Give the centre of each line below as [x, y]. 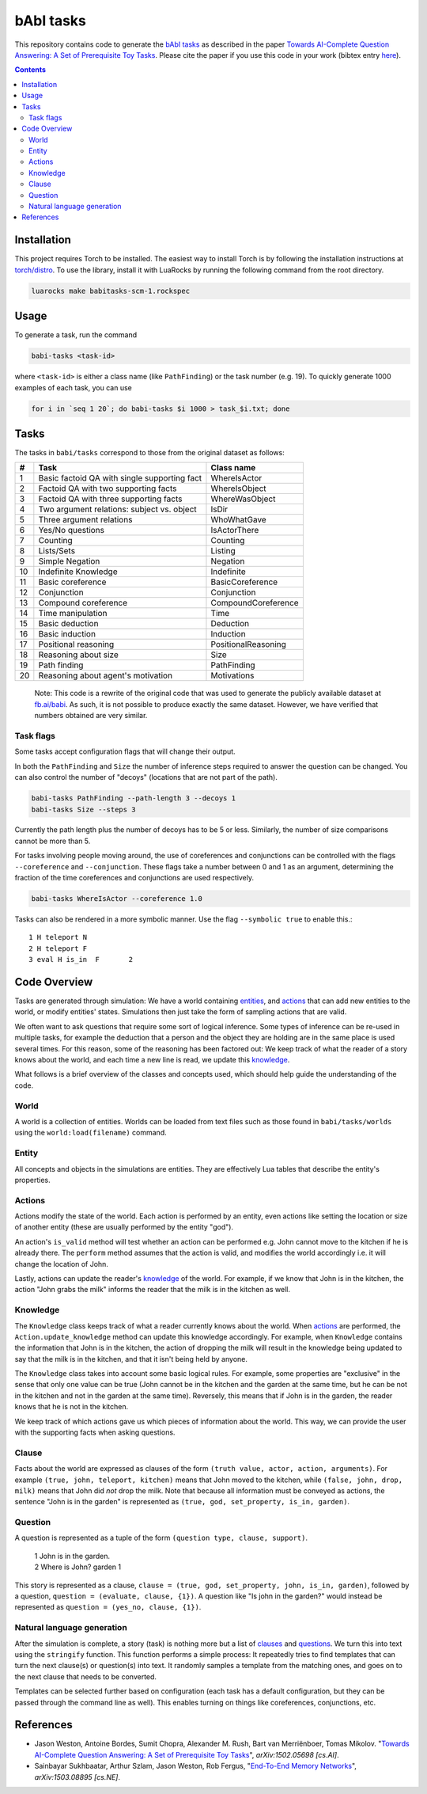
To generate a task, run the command [76, 335]
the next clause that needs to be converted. [86, 1676]
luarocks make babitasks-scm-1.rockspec [110, 291]
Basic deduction [68, 624]
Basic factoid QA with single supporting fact [120, 478]
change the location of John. [61, 1264]
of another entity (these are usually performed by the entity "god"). [124, 1227]
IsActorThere [235, 530]
